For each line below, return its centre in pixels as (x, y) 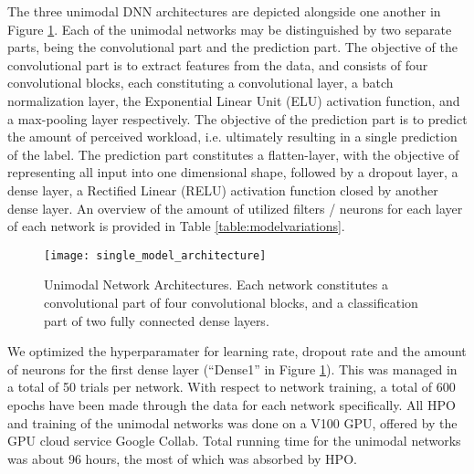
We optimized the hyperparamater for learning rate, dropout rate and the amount (237, 351)
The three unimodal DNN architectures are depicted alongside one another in (224, 11)
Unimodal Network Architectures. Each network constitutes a (216, 284)
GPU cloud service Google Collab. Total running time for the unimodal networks (234, 441)
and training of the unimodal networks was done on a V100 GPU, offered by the (232, 422)
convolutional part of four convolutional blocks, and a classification (231, 302)
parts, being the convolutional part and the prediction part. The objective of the (233, 47)
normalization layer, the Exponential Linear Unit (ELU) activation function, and (234, 100)
